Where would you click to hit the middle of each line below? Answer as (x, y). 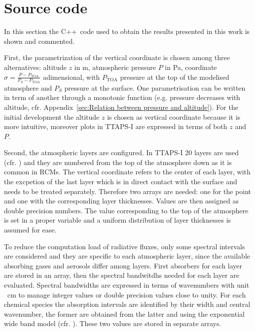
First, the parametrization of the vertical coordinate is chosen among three (117, 57)
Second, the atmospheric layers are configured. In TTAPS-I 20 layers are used (121, 152)
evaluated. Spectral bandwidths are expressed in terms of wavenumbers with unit (127, 285)
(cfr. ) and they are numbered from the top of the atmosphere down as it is (118, 162)
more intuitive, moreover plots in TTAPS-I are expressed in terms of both (116, 126)
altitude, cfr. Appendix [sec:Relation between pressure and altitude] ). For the (121, 107)
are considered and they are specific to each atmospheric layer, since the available (127, 256)
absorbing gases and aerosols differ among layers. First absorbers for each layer (123, 265)
